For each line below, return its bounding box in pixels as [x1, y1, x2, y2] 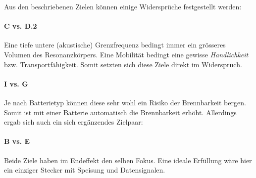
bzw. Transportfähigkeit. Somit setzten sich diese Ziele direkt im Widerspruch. [4, 59, 242, 69]
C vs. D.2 [4, 21, 37, 31]
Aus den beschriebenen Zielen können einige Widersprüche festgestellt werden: [4, 1, 242, 11]
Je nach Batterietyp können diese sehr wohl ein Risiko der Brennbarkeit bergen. [4, 97, 246, 107]
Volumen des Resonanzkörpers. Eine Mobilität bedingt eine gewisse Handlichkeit [4, 49, 249, 59]
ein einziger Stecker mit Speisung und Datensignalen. [4, 165, 165, 175]
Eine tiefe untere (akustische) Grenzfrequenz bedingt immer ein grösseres [4, 40, 226, 50]
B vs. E [4, 136, 30, 146]
